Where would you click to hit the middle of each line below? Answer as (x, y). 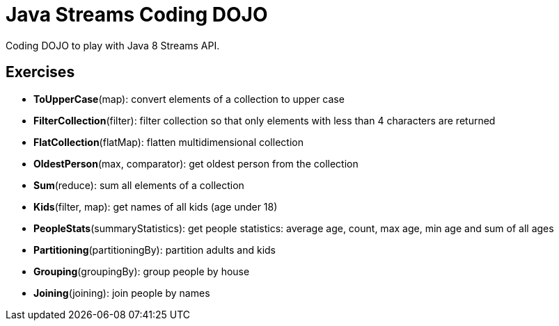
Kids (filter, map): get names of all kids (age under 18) (156, 206)
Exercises (40, 72)
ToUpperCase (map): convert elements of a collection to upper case (189, 99)
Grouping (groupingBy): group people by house (142, 271)
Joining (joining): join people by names (122, 293)
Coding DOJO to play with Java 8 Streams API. (113, 45)
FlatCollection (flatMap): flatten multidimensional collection (168, 142)
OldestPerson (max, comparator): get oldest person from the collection (196, 163)
